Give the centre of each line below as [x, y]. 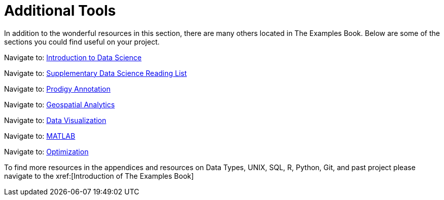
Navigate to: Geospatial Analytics [60, 104]
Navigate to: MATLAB [40, 136]
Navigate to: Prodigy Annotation [57, 89]
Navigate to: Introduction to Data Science [73, 57]
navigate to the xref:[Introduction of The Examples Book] [99, 176]
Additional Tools [60, 11]
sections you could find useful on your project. [82, 42]
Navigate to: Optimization [46, 151]
